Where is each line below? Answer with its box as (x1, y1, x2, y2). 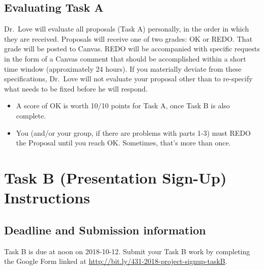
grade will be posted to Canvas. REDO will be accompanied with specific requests (4, 43, 260, 54)
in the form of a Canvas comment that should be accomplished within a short (4, 53, 246, 64)
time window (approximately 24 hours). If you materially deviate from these (4, 63, 242, 74)
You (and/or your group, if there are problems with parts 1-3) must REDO (16, 127, 251, 138)
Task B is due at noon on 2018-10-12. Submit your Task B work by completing (4, 246, 250, 256)
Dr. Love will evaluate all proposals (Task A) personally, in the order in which (4, 23, 249, 34)
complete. (16, 110, 46, 121)
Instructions (4, 187, 90, 208)
